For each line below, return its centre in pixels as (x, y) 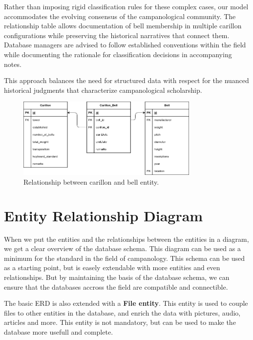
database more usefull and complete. (59, 331)
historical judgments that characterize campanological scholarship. (103, 90)
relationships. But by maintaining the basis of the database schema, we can (117, 277)
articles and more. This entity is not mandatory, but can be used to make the (120, 322)
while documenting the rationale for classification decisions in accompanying (118, 54)
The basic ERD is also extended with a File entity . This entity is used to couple (126, 303)
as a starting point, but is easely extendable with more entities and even (112, 267)
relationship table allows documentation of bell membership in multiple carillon (123, 26)
